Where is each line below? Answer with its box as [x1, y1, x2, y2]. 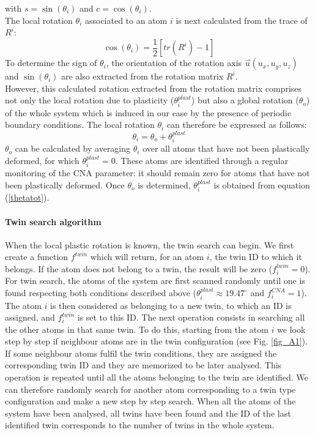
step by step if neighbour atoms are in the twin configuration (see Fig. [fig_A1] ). [5, 335, 308, 348]
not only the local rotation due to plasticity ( [5, 94, 174, 106]
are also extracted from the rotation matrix [61, 70, 224, 83]
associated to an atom [84, 13, 168, 26]
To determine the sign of [5, 56, 97, 69]
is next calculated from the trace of [176, 13, 308, 26]
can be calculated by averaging [15, 142, 131, 155]
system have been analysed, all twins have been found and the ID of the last [5, 406, 291, 419]
